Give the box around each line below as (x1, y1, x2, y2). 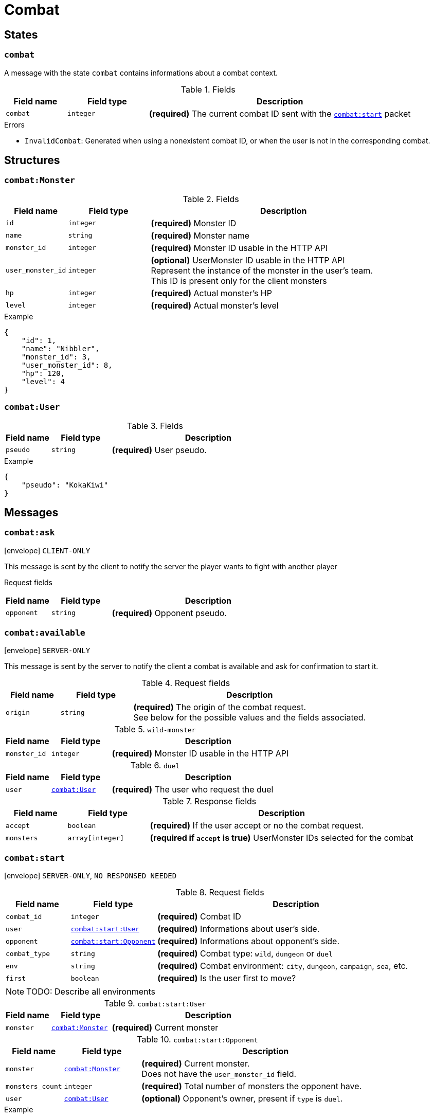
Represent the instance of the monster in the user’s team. (151, 265, 373, 276)
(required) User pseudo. (112, 444, 207, 455)
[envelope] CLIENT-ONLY (4, 546, 91, 555)
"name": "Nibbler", (21, 344, 100, 353)
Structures (4, 153, 60, 167)
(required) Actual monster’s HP (151, 287, 272, 298)
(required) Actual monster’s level (151, 300, 279, 311)
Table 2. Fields (183, 193, 239, 204)
